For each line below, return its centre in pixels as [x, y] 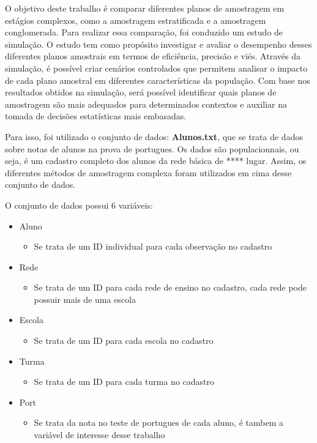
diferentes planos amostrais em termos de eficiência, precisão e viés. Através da [153, 56]
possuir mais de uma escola [85, 299]
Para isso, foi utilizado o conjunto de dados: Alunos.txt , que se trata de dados [154, 136]
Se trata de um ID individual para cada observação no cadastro [153, 246]
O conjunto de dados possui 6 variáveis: [79, 205]
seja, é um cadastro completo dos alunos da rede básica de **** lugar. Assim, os [156, 161]
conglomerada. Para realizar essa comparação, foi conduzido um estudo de [144, 32]
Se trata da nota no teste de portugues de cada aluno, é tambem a [158, 423]
